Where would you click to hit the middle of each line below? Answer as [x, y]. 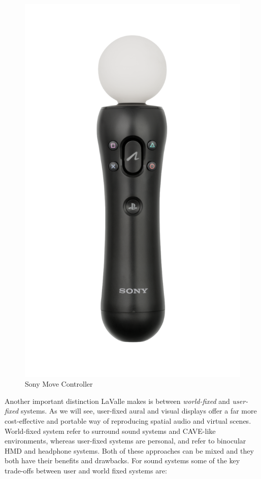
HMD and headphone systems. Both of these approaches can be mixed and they [129, 450]
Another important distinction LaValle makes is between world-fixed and [117, 401]
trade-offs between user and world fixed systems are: [86, 470]
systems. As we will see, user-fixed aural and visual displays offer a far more [139, 411]
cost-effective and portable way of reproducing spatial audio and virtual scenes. [128, 421]
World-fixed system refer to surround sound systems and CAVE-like [110, 431]
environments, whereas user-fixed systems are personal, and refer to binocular [125, 441]
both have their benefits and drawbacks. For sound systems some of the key [122, 460]
